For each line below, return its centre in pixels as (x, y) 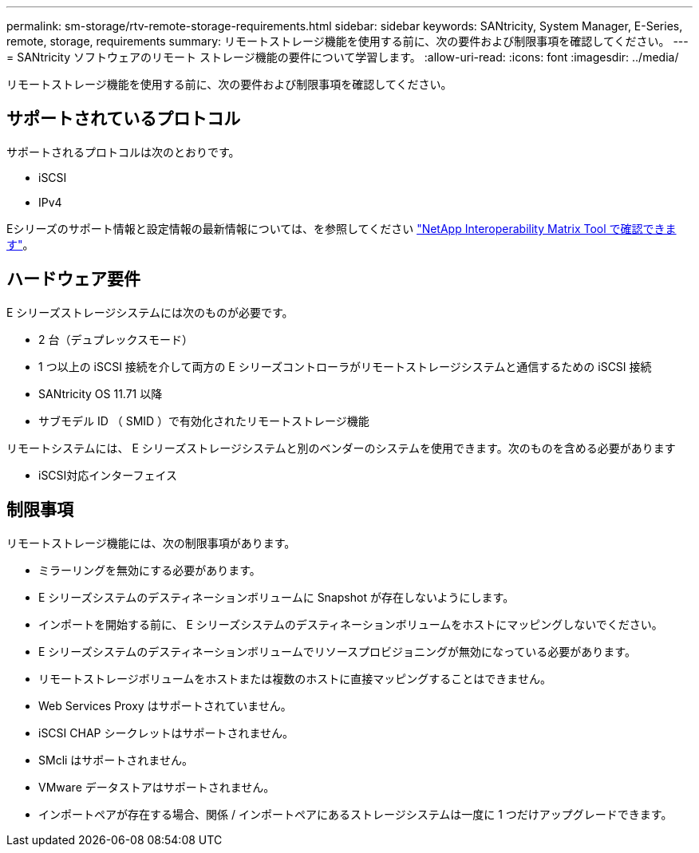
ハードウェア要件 (73, 279)
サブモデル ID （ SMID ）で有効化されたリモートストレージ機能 (204, 421)
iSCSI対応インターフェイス (108, 475)
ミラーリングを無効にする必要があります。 (150, 570)
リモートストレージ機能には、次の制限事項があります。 (151, 543)
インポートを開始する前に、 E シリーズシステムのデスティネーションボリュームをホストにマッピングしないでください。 (351, 624)
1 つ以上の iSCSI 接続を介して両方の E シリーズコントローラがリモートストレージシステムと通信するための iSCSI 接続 (345, 366)
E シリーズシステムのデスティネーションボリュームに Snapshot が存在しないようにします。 (276, 597)
